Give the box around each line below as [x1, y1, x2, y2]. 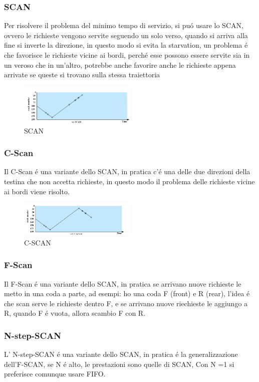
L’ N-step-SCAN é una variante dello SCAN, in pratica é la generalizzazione [4, 349, 238, 359]
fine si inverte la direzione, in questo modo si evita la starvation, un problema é [4, 40, 248, 50]
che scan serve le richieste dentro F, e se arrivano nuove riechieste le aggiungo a [4, 298, 248, 308]
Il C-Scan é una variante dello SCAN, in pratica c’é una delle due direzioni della [4, 166, 250, 177]
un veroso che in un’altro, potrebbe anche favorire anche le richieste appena [4, 59, 236, 70]
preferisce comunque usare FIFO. [4, 368, 106, 379]
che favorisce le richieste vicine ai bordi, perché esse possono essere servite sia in [4, 50, 250, 60]
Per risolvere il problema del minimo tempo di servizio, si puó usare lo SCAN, [4, 20, 243, 31]
